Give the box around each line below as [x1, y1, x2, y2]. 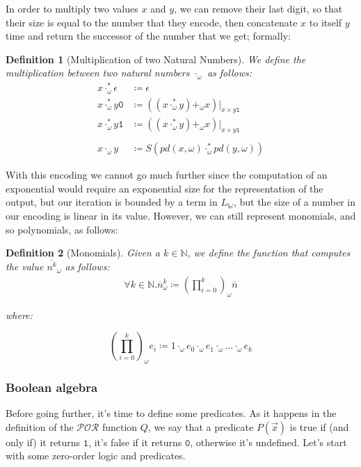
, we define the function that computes [187, 245, 351, 260]
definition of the [6, 419, 74, 434]
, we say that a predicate [147, 419, 254, 434]
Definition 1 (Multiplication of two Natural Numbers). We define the [6, 51, 306, 66]
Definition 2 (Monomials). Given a [6, 245, 160, 260]
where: [6, 307, 33, 322]
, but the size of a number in [233, 195, 356, 209]
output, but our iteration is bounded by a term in [6, 195, 218, 209]
